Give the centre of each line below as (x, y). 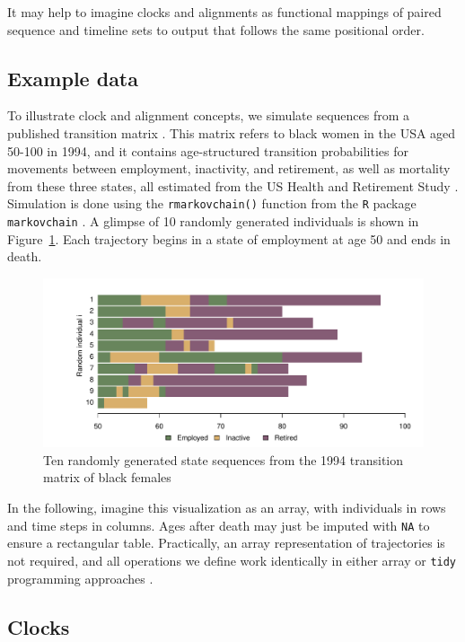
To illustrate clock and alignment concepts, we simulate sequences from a (209, 115)
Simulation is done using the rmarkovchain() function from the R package (212, 203)
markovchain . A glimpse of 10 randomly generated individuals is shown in (213, 221)
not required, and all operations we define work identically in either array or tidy (232, 560)
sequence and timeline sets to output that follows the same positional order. (216, 29)
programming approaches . (80, 578)
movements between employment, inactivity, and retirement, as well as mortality (229, 168)
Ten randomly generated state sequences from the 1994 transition (224, 459)
